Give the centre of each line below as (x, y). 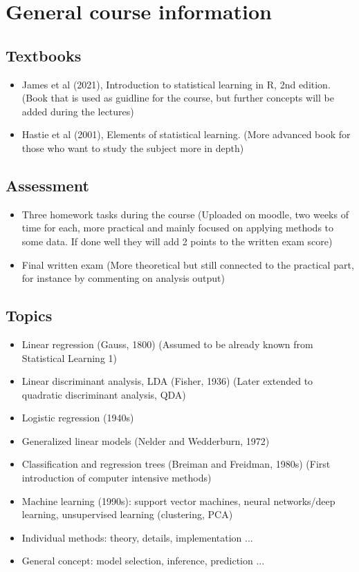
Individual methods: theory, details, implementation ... (137, 537)
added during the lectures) (78, 111)
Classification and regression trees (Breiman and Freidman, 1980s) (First (176, 464)
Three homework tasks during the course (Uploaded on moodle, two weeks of (185, 214)
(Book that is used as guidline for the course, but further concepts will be (178, 98)
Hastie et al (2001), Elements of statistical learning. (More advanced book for (186, 134)
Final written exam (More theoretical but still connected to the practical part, (188, 264)
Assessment (47, 185)
